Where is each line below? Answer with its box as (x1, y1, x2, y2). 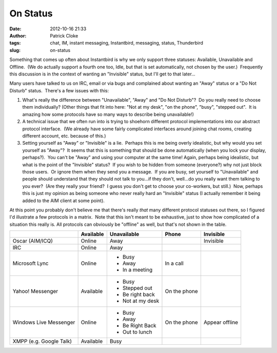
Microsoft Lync (12, 260, 49, 267)
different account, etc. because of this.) (22, 133, 106, 139)
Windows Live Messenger (12, 319, 75, 326)
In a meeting (122, 266, 153, 273)
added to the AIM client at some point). (22, 198, 105, 204)
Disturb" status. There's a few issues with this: (9, 87, 109, 93)
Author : (9, 32, 27, 38)
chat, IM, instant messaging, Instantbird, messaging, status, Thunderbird (50, 40, 204, 46)
